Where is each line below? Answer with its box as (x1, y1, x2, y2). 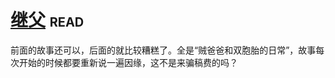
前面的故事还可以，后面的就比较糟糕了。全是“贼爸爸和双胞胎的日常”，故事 (10, 44, 317, 56)
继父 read (10, 9, 85, 32)
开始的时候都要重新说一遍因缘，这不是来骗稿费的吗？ (18, 56, 238, 68)
